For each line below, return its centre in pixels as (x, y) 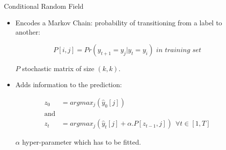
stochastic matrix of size (58, 68)
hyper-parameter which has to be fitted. (82, 142)
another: (28, 32)
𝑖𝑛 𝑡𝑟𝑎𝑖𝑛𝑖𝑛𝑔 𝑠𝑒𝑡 (179, 50)
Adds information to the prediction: (69, 84)
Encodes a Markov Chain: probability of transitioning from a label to (119, 22)
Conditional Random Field (44, 6)
